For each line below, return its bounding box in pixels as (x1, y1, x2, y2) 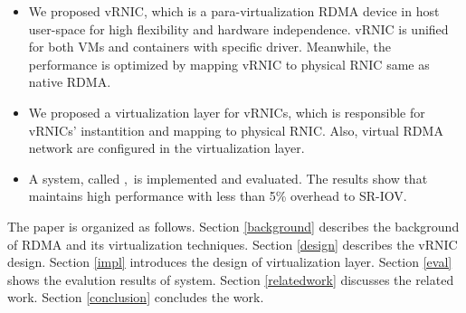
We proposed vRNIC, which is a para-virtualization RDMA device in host (28, 2, 440, 20)
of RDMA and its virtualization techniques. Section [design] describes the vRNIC (7, 234, 458, 253)
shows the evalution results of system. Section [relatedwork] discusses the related (7, 270, 454, 289)
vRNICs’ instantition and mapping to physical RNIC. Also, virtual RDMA (28, 120, 443, 139)
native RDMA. (28, 72, 111, 91)
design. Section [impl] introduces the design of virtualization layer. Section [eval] (7, 252, 452, 271)
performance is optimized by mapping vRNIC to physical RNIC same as (28, 54, 430, 73)
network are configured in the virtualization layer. (28, 138, 305, 157)
